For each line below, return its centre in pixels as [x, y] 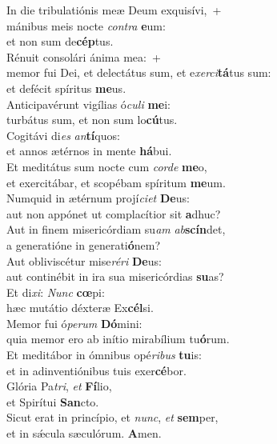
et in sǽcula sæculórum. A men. [84, 433]
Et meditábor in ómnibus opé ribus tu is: [104, 355]
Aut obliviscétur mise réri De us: [84, 260]
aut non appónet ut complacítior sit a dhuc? [114, 213]
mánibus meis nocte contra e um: [86, 25]
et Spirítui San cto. [53, 401]
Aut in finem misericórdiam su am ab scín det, [116, 229]
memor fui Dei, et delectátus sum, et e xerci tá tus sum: [139, 72]
